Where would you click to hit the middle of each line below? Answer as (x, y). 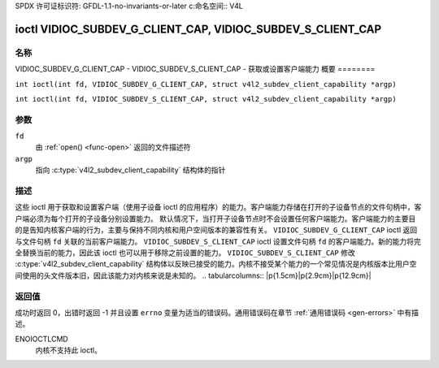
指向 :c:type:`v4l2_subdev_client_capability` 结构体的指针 (130, 170)
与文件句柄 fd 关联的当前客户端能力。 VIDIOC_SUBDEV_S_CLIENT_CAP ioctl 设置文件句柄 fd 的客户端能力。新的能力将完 (218, 241)
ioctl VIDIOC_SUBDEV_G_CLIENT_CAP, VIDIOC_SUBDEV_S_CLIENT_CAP (198, 29)
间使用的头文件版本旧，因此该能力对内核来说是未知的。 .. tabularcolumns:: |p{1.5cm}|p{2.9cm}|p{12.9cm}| (193, 275)
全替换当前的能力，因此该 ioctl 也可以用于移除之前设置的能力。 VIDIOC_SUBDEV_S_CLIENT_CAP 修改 (185, 253)
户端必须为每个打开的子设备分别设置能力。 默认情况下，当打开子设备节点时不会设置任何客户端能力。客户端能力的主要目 (215, 219)
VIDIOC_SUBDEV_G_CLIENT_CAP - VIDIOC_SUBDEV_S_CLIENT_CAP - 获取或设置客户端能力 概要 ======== (195, 69)
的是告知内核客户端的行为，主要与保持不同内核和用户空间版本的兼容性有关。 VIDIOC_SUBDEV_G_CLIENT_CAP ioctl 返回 (216, 230)
